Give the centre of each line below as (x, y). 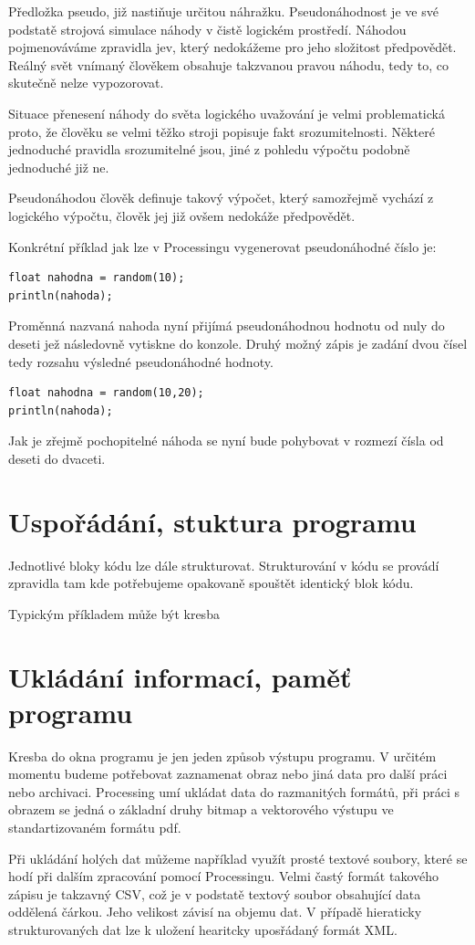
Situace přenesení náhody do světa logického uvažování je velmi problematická (227, 113)
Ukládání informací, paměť (180, 676)
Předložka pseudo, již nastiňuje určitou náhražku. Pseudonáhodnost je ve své (223, 11)
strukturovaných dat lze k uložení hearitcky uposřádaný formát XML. (203, 930)
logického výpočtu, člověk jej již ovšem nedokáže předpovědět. (182, 215)
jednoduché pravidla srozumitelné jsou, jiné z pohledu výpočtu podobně (209, 149)
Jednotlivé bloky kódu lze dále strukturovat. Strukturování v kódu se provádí (224, 565)
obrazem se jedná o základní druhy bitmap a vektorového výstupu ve (201, 809)
